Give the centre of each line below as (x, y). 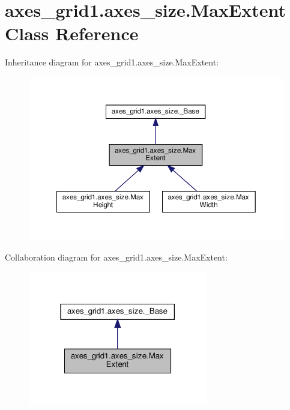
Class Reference (72, 33)
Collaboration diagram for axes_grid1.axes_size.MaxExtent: (116, 257)
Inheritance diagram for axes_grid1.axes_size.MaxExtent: (112, 62)
